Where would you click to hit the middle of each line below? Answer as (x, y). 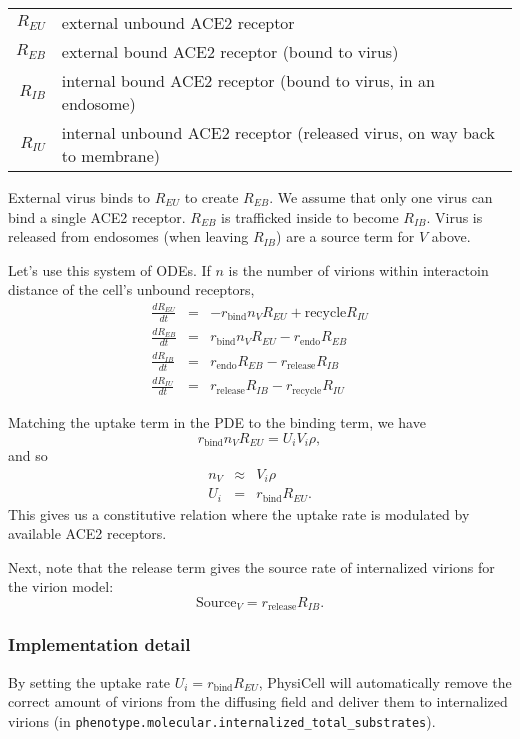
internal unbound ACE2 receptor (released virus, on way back (278, 132)
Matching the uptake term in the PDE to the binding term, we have (217, 421)
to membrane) (111, 155)
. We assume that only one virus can (381, 197)
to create (211, 197)
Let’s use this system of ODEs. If (109, 269)
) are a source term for (345, 236)
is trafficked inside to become (310, 216)
